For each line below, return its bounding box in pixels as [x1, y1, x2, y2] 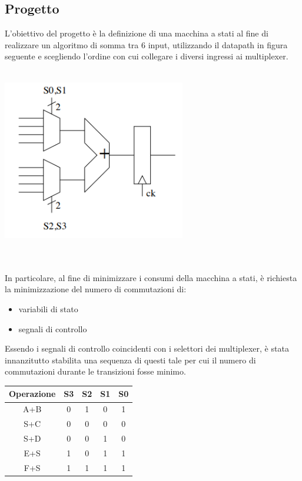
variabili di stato [18, 302, 78, 315]
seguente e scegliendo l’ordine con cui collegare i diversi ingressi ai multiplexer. [5, 50, 288, 62]
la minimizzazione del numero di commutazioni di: [5, 283, 187, 295]
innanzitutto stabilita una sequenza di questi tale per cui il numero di [5, 353, 256, 366]
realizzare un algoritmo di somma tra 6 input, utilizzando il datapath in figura [5, 38, 288, 51]
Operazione [9, 388, 56, 400]
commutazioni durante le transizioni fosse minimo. [5, 365, 186, 378]
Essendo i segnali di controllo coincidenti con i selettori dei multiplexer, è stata [5, 342, 289, 355]
